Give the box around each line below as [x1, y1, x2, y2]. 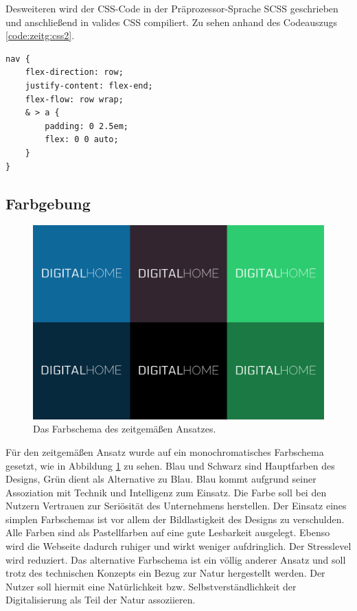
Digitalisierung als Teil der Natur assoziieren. [5, 592, 196, 607]
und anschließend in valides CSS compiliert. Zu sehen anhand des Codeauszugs [5, 14, 338, 29]
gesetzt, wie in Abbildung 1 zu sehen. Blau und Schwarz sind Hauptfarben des [5, 458, 335, 472]
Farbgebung [5, 192, 91, 214]
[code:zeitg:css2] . [5, 28, 75, 43]
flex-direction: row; [25, 67, 124, 78]
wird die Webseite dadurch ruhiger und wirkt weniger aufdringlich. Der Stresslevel [5, 539, 352, 553]
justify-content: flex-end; [25, 80, 153, 91]
